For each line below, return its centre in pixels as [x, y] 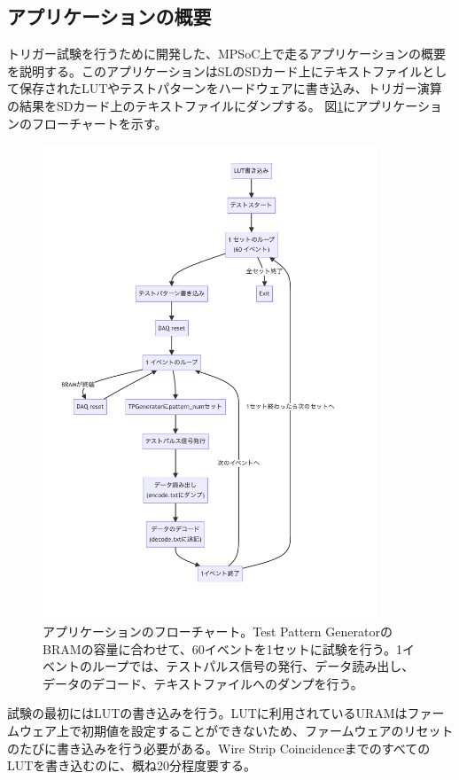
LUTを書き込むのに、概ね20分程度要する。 [132, 765]
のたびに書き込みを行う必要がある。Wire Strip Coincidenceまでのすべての [219, 748]
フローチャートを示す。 [99, 123]
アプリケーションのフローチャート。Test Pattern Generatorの [218, 632]
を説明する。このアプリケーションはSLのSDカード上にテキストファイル [215, 70]
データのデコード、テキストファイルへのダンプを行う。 [203, 683]
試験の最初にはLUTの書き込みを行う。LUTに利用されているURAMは [207, 713]
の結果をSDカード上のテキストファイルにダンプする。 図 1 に [182, 105]
